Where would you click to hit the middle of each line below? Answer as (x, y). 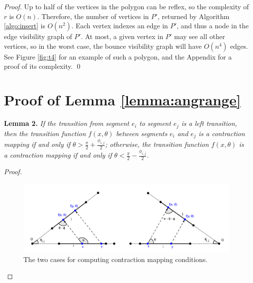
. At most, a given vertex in (122, 36)
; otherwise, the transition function (157, 144)
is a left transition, (209, 123)
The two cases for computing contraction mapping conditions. (116, 259)
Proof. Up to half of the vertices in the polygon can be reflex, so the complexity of (126, 6)
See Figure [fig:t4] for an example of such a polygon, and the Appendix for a (118, 56)
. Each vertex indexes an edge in (120, 26)
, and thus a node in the (213, 26)
